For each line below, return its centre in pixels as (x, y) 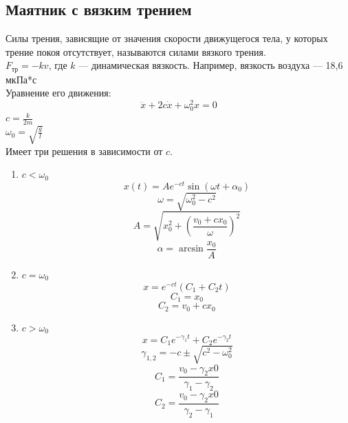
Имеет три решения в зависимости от (84, 151)
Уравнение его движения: (58, 93)
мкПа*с (21, 79)
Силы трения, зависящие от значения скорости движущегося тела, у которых (167, 38)
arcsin (191, 249)
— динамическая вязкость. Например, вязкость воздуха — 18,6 (211, 65)
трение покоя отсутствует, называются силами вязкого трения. (136, 51)
